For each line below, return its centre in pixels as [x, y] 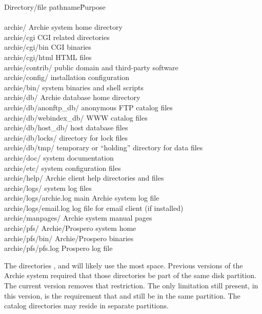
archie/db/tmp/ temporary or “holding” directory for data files [104, 148]
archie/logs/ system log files [48, 188]
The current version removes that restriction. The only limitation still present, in [131, 286]
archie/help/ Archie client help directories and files [84, 178]
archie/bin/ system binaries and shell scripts [74, 87]
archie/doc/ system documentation [59, 157]
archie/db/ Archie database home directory [72, 97]
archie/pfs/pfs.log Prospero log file [58, 248]
